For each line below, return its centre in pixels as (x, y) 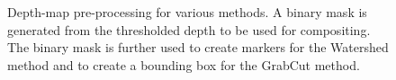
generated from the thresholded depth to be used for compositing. (189, 29)
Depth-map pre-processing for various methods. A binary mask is (187, 12)
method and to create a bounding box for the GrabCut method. (184, 64)
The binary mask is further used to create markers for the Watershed (198, 47)
